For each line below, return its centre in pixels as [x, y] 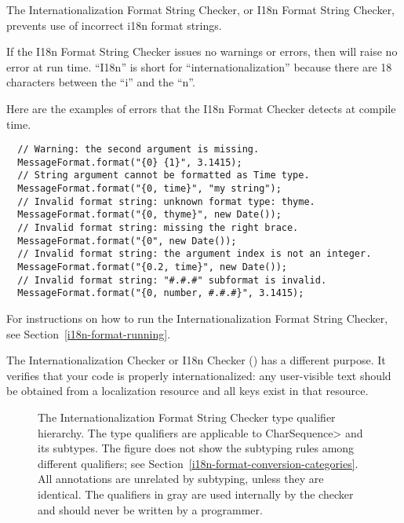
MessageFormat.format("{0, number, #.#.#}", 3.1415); [161, 293]
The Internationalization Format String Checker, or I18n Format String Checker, [201, 9]
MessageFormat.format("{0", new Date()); [127, 241]
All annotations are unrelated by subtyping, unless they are [181, 479]
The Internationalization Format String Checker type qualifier [187, 417]
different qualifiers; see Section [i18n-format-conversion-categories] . [198, 463]
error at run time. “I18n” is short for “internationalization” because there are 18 [199, 66]
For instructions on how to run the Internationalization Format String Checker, [197, 318]
